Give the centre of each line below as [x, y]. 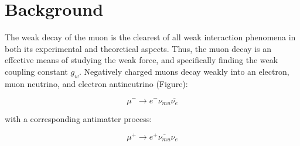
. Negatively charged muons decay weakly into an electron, [184, 71]
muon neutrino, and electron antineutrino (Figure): [96, 83]
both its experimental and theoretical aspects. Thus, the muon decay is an [138, 48]
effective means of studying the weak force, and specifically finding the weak [142, 60]
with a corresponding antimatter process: [79, 118]
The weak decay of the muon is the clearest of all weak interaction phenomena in [150, 37]
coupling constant [36, 71]
